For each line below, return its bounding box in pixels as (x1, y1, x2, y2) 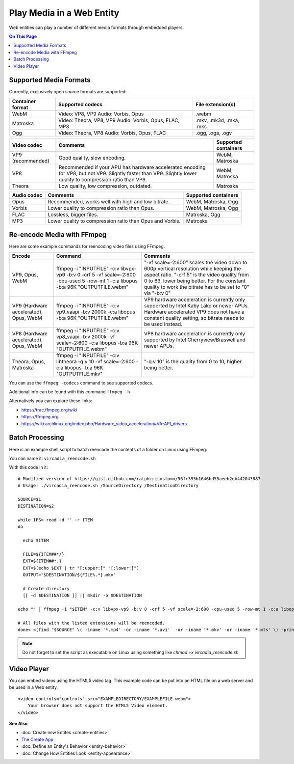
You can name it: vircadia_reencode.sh (9, 455, 96, 461)
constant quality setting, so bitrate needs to (144, 314, 245, 321)
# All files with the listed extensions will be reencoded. (18, 620, 165, 626)
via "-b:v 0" (144, 290, 171, 297)
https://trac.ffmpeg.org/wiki (21, 407, 77, 412)
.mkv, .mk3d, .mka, (196, 117, 240, 124)
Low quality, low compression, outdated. (58, 182, 152, 189)
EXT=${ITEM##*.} (23, 558, 62, 564)
